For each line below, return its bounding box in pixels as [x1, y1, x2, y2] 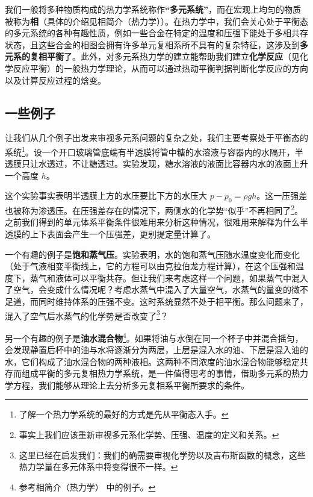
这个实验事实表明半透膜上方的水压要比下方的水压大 [5, 189, 207, 202]
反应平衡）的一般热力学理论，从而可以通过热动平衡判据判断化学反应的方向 [13, 61, 308, 74]
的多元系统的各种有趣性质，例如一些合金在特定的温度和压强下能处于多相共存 [5, 27, 308, 39]
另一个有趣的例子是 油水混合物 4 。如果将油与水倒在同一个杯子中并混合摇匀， [5, 330, 303, 344]
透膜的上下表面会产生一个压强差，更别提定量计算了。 [5, 228, 215, 240]
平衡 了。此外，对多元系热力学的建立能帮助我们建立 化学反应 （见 [46, 50, 300, 63]
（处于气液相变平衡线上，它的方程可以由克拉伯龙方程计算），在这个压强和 [5, 260, 296, 272]
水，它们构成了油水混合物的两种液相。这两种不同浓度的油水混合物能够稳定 [5, 355, 300, 367]
